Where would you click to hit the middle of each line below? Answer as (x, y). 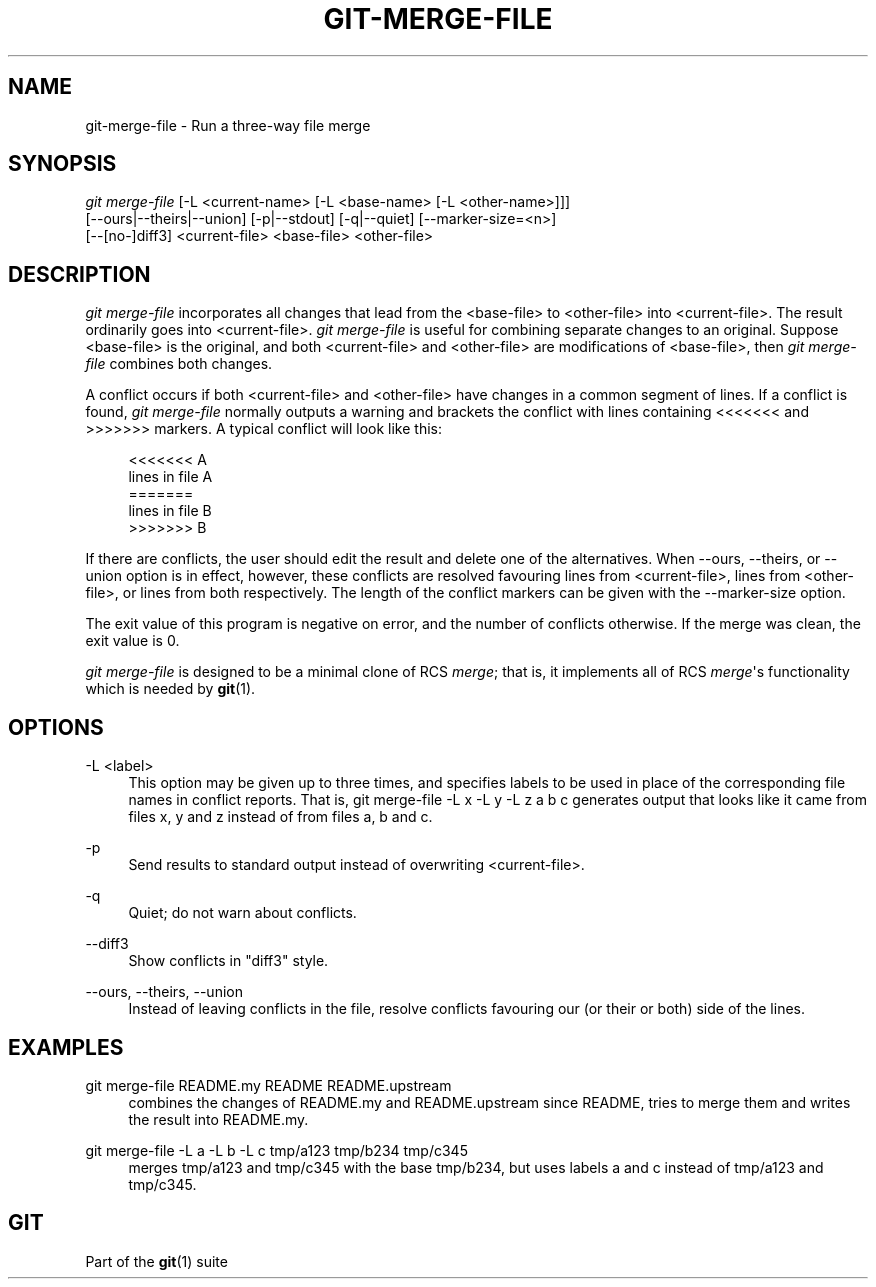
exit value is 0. (132, 641)
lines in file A (170, 477)
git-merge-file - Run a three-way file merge (228, 125)
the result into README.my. (218, 1119)
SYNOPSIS (62, 164)
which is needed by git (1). (170, 689)
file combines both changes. (179, 364)
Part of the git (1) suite (156, 1261)
